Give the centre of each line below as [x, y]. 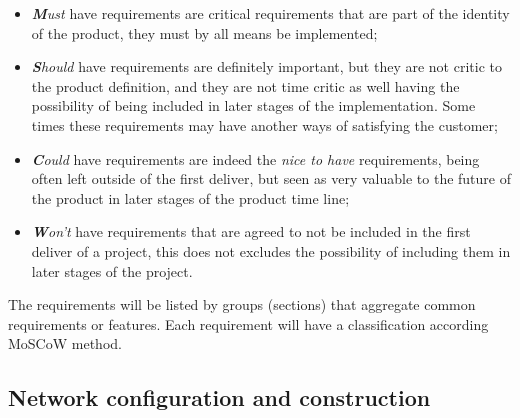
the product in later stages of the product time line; [190, 197]
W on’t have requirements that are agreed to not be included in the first [251, 231]
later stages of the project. [112, 270]
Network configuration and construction [219, 397]
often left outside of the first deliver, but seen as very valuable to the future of [271, 178]
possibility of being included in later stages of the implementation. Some [253, 105]
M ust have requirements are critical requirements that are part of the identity [270, 13]
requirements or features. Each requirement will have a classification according [248, 323]
